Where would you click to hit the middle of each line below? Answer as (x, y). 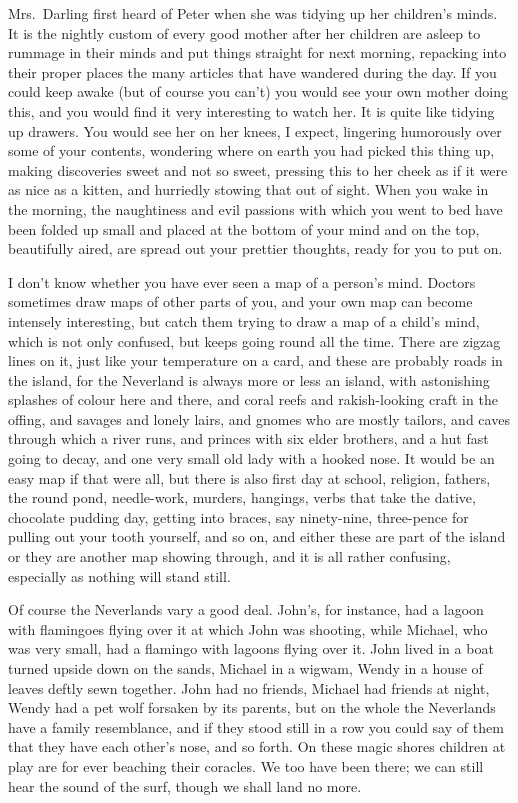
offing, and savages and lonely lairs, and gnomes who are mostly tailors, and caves (259, 418)
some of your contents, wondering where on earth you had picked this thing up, (251, 150)
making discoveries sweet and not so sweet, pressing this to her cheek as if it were (258, 169)
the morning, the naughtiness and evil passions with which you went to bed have (255, 208)
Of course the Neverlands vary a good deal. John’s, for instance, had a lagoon (246, 609)
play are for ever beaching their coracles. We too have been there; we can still (246, 765)
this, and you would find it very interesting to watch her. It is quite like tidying (251, 110)
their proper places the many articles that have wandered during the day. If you (252, 71)
